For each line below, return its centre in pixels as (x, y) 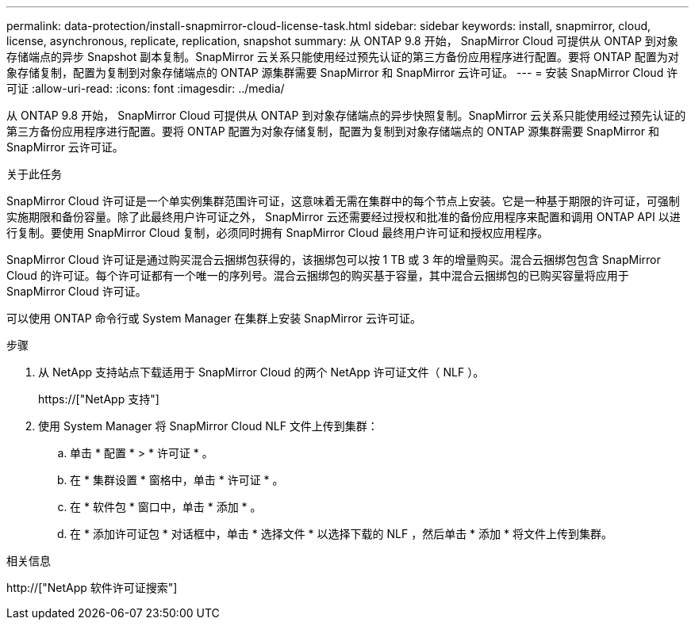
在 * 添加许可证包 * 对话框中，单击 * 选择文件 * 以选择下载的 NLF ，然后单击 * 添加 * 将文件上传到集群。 (341, 534)
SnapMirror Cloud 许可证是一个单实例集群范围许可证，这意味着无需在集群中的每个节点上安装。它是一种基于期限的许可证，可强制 (343, 201)
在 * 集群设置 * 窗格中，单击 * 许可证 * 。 (177, 480)
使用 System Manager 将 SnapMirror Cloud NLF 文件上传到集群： (208, 426)
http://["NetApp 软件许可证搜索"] (92, 588)
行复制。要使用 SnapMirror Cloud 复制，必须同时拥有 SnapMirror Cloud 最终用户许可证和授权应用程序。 (278, 233)
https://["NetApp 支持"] (99, 399)
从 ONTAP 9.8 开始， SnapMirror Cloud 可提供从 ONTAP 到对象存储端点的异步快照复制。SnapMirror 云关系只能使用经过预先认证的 (346, 115)
